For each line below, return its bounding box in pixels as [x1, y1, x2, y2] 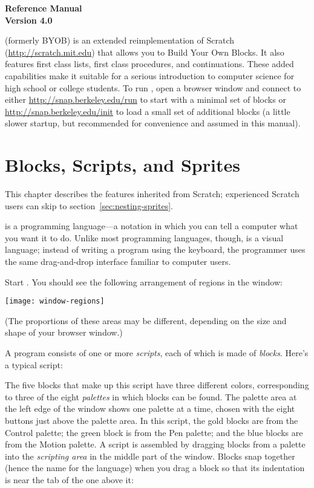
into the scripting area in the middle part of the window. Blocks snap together [5, 449, 295, 462]
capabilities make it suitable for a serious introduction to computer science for [5, 69, 295, 82]
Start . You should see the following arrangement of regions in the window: [5, 275, 283, 288]
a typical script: [5, 358, 63, 371]
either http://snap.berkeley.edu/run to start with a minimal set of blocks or [5, 93, 286, 106]
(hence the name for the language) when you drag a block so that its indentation [5, 461, 305, 474]
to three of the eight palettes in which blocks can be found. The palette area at [5, 390, 297, 403]
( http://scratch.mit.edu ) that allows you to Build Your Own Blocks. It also [5, 45, 284, 58]
